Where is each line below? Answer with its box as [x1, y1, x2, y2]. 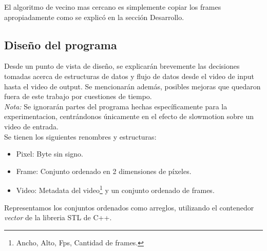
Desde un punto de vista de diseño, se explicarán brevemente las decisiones [4, 61, 240, 71]
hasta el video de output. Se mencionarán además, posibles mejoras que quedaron [4, 81, 261, 91]
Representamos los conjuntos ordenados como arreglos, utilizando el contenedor [4, 202, 254, 213]
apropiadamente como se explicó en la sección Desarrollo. [4, 11, 184, 22]
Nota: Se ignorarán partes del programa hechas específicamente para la [4, 101, 227, 111]
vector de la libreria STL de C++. [4, 212, 112, 223]
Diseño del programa [4, 36, 117, 52]
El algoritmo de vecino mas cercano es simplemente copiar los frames [4, 2, 221, 12]
